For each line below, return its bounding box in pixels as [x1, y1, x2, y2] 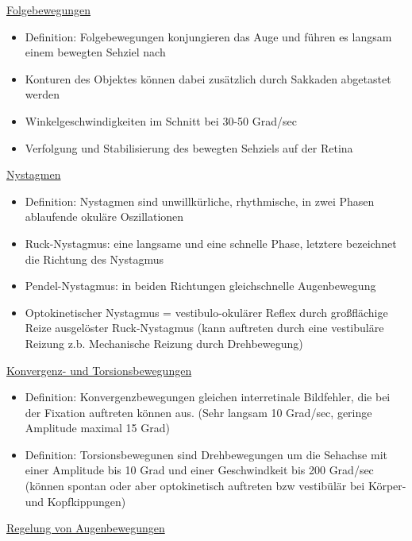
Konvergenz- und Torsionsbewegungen [6, 361, 192, 378]
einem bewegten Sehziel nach [25, 44, 166, 60]
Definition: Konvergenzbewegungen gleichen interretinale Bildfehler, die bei [25, 388, 391, 405]
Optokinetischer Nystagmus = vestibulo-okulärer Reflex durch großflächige [25, 303, 388, 320]
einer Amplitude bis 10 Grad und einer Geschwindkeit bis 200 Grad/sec [25, 462, 374, 478]
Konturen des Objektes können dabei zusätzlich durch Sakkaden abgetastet [25, 70, 391, 87]
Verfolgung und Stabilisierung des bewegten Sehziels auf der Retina [25, 139, 353, 156]
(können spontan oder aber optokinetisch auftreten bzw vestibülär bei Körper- [25, 477, 406, 494]
